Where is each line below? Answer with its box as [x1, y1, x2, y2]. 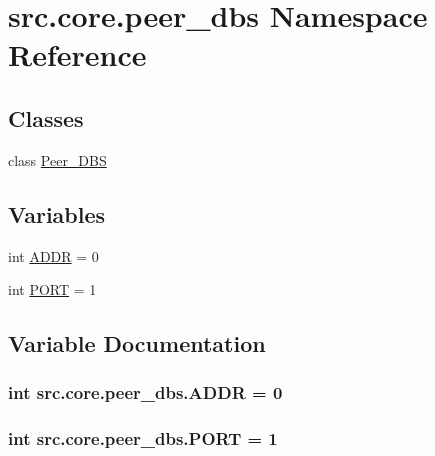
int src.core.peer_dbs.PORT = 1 [8, 426, 278, 451]
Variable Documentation [8, 328, 266, 359]
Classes [8, 102, 84, 133]
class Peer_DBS [8, 149, 107, 170]
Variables [8, 198, 106, 229]
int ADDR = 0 [8, 245, 99, 266]
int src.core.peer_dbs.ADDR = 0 [8, 380, 283, 405]
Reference [8, 34, 147, 75]
